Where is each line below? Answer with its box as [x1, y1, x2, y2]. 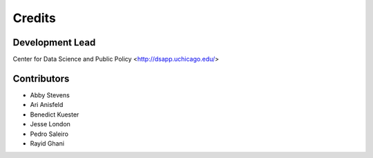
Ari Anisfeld [30, 101, 64, 109]
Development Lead [12, 37, 96, 48]
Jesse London [30, 120, 70, 128]
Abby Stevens [30, 90, 70, 99]
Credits [12, 10, 57, 26]
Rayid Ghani [30, 139, 65, 148]
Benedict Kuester [30, 110, 79, 119]
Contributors [12, 72, 70, 84]
